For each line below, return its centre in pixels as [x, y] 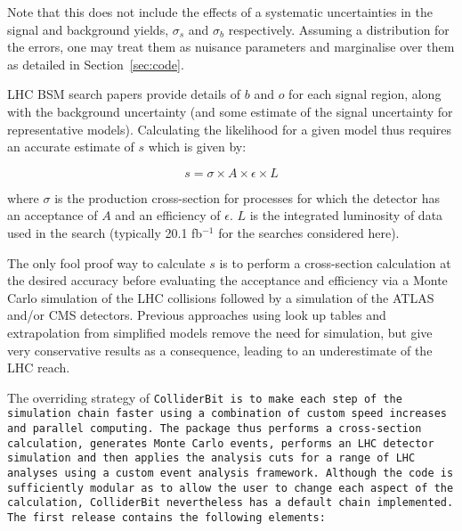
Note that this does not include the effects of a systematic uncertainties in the [220, 12]
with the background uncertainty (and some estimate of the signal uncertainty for [230, 111]
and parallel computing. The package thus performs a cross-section [215, 429]
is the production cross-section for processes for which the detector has [247, 197]
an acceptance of [53, 215]
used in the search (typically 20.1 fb [105, 232]
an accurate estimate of [71, 147]
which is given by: [197, 147]
